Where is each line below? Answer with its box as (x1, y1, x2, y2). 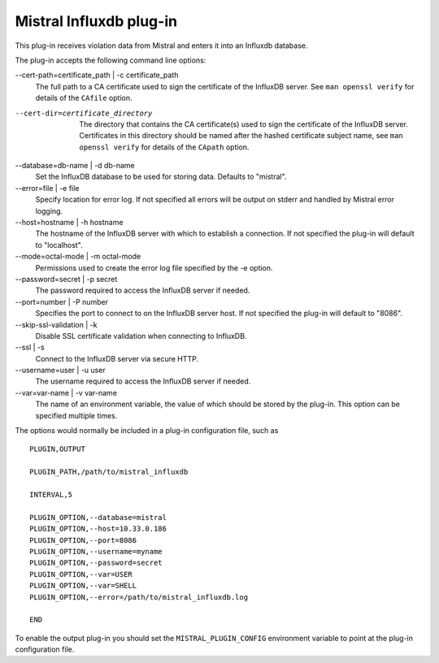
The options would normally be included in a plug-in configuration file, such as (15, 426, 279, 435)
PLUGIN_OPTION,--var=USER (29, 570, 133, 578)
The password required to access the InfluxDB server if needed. (35, 285, 250, 296)
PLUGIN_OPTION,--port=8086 (29, 535, 137, 544)
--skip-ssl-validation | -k (15, 319, 98, 329)
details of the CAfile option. (35, 93, 133, 103)
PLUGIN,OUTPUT (29, 444, 85, 454)
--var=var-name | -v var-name (15, 388, 118, 397)
